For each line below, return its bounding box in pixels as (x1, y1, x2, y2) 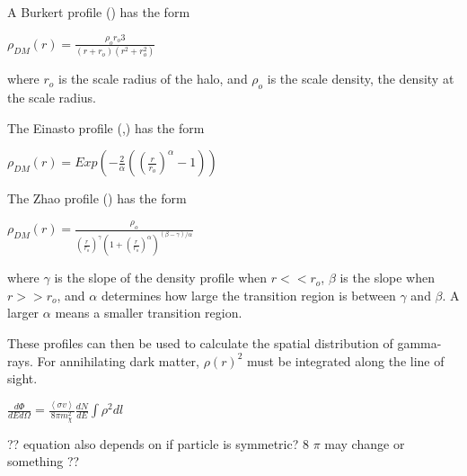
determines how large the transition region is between (101, 285, 396, 304)
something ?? (7, 452, 80, 471)
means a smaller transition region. (55, 303, 242, 322)
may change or (324, 434, 405, 453)
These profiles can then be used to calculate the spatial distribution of (7, 333, 393, 352)
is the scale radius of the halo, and (58, 69, 248, 88)
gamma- (397, 333, 442, 352)
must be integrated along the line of (247, 351, 445, 370)
